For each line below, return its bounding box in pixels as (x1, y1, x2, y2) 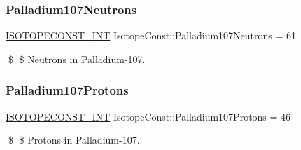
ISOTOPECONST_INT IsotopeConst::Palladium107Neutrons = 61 (6, 28, 297, 43)
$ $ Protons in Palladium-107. (8, 132, 140, 147)
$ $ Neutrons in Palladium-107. (8, 51, 146, 66)
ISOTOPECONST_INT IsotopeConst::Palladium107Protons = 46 (6, 109, 291, 123)
